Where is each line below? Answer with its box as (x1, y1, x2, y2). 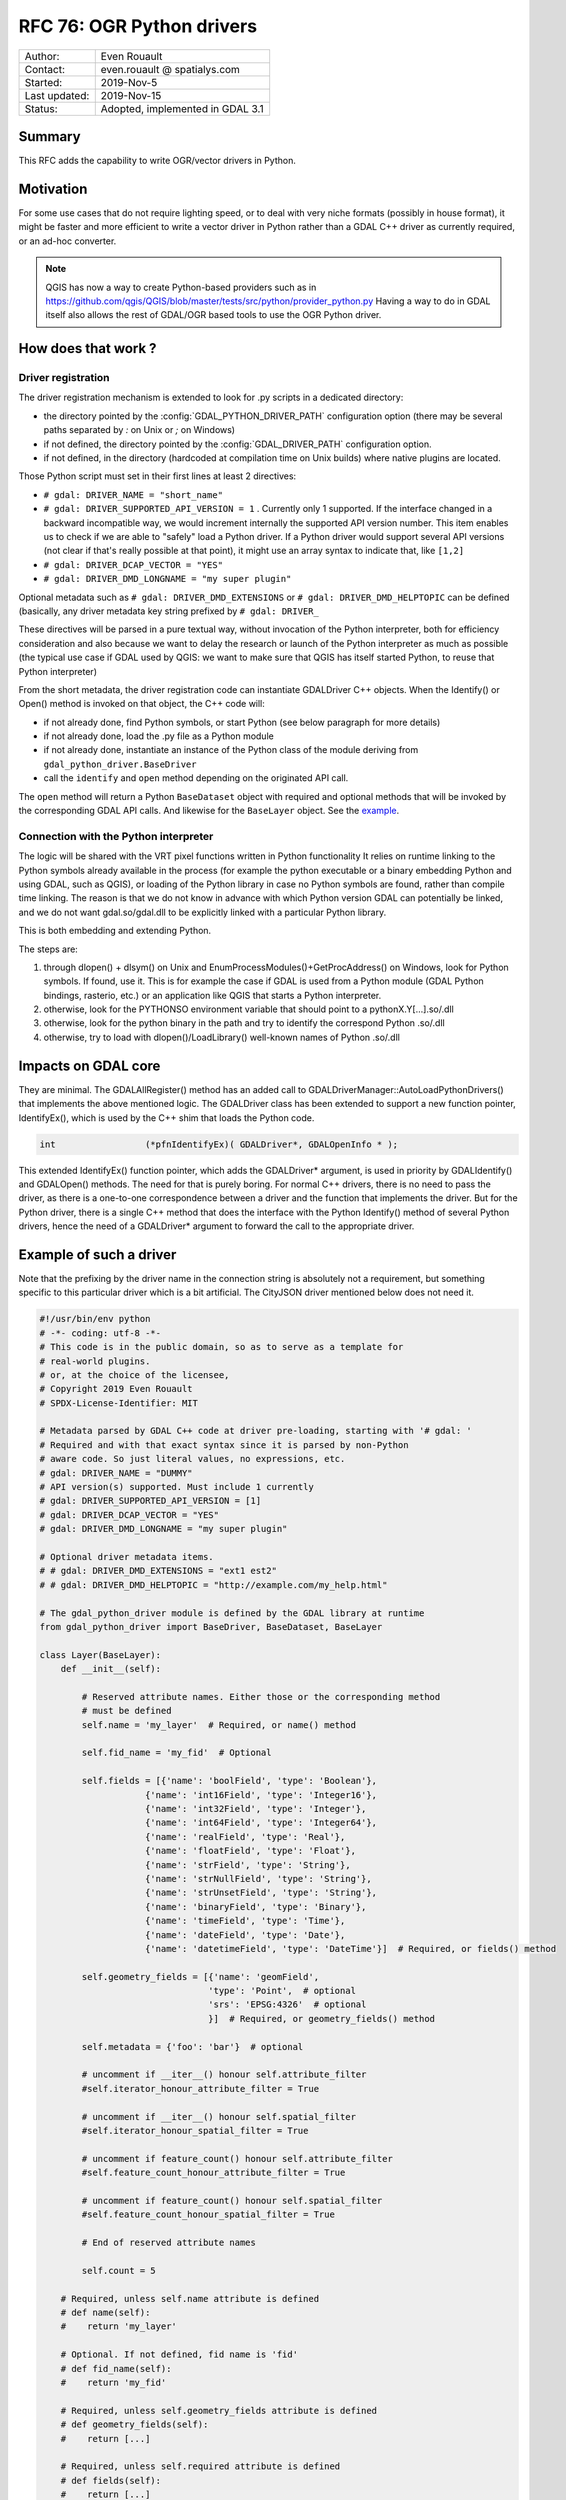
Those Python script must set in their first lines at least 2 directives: (18, 470, 297, 482)
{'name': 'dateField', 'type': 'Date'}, (145, 1929, 346, 1940)
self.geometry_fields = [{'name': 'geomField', (81, 1971, 320, 1982)
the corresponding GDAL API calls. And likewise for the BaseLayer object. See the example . (18, 805, 400, 817)
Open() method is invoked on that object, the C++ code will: (18, 698, 265, 710)
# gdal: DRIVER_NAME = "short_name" (43, 489, 224, 500)
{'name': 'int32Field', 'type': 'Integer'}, (145, 1803, 367, 1815)
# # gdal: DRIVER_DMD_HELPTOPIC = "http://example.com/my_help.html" (39, 1579, 388, 1590)
